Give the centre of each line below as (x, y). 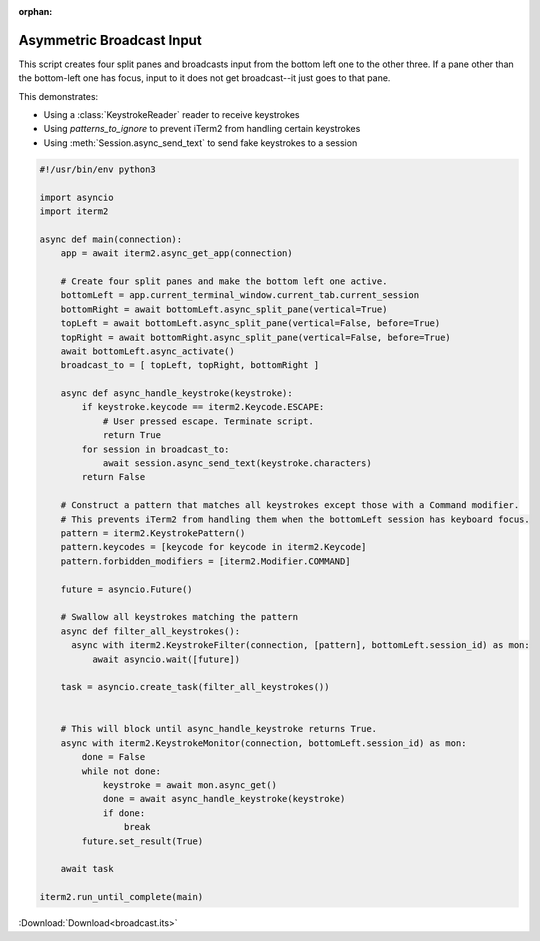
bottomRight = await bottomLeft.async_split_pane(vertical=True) (224, 309)
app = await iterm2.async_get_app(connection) (177, 253)
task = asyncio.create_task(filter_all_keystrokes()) (195, 687)
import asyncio (76, 197)
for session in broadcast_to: (155, 449)
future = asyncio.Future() (127, 589)
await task (87, 869)
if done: (124, 813)
